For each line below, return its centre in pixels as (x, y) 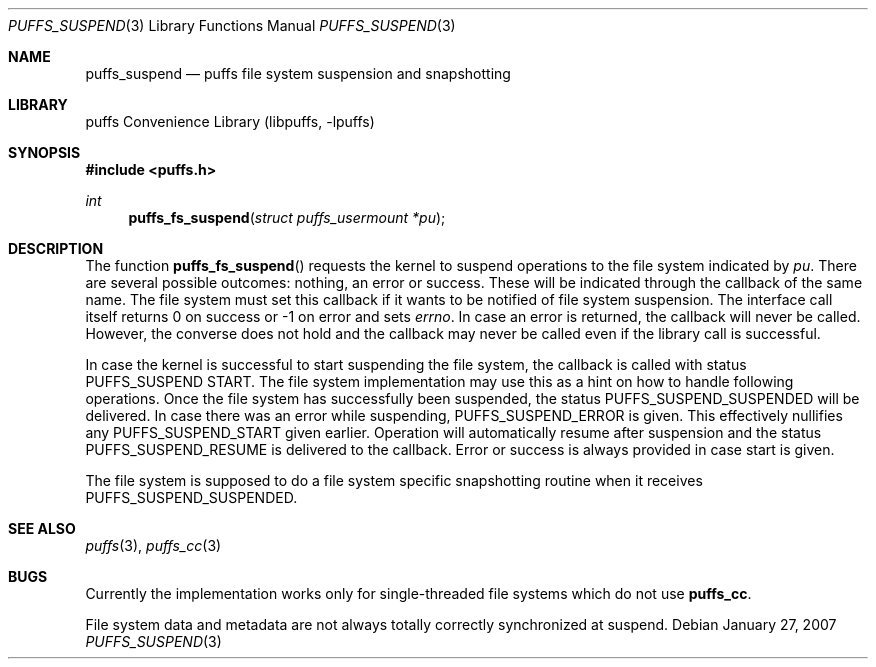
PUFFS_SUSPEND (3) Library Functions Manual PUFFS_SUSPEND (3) (232, 25)
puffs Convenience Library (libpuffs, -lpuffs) (230, 121)
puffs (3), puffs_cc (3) (153, 545)
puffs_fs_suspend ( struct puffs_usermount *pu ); (287, 217)
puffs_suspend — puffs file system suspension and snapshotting (298, 73)
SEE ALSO (42, 528)
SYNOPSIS (44, 152)
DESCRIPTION (56, 248)
